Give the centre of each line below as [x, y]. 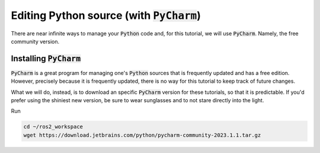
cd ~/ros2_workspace [53, 127]
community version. [35, 41]
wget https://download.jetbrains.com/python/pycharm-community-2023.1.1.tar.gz [142, 135]
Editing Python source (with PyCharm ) [106, 15]
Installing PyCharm [46, 58]
